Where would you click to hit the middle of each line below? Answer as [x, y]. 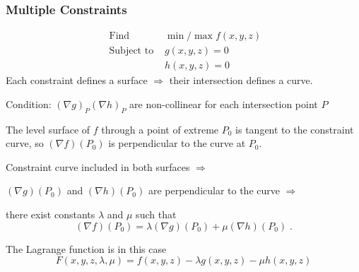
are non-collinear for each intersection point [224, 104]
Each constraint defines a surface [77, 80]
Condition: [29, 104]
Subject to [131, 51]
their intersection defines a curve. [241, 80]
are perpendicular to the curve [214, 190]
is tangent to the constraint [295, 129]
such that [156, 214]
